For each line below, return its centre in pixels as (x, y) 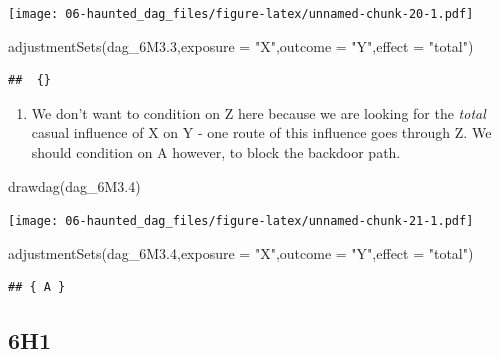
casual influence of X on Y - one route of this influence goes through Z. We (261, 132)
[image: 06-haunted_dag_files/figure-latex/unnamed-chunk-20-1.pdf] (241, 14)
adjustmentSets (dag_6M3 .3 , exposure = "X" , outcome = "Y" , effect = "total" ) (241, 45)
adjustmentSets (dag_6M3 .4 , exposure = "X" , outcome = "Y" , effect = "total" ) (241, 252)
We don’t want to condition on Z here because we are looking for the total (258, 112)
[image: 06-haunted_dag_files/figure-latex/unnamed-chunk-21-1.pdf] (241, 221)
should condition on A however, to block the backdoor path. (216, 152)
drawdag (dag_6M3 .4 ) (74, 185)
